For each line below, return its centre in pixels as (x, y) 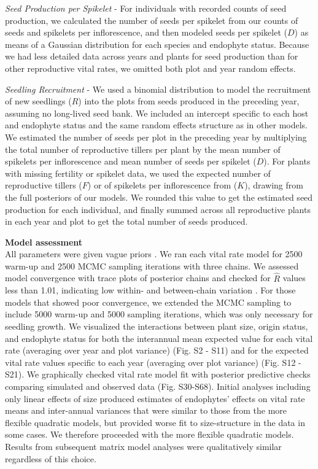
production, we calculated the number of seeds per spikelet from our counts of (152, 20)
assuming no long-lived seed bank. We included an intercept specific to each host (157, 113)
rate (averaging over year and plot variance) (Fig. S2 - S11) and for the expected (157, 350)
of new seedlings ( (38, 101)
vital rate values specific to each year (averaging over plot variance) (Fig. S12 (150, 362)
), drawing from (274, 185)
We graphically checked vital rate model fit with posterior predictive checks (169, 374)
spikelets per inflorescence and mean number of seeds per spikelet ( (131, 161)
